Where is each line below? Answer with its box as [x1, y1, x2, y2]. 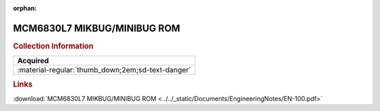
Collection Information [13, 41, 94, 51]
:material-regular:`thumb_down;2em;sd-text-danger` [17, 65, 191, 75]
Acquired [17, 56, 49, 66]
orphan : [13, 4, 37, 12]
